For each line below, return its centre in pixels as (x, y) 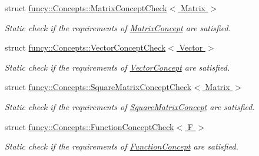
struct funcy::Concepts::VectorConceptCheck (85, 47)
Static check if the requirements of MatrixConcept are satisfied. (118, 27)
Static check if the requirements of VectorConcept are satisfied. (117, 67)
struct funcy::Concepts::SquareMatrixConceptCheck (98, 87)
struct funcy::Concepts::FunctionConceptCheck (89, 126)
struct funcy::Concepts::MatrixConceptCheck (86, 8)
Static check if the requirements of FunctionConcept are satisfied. (122, 146)
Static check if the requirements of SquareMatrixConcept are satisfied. (130, 106)
